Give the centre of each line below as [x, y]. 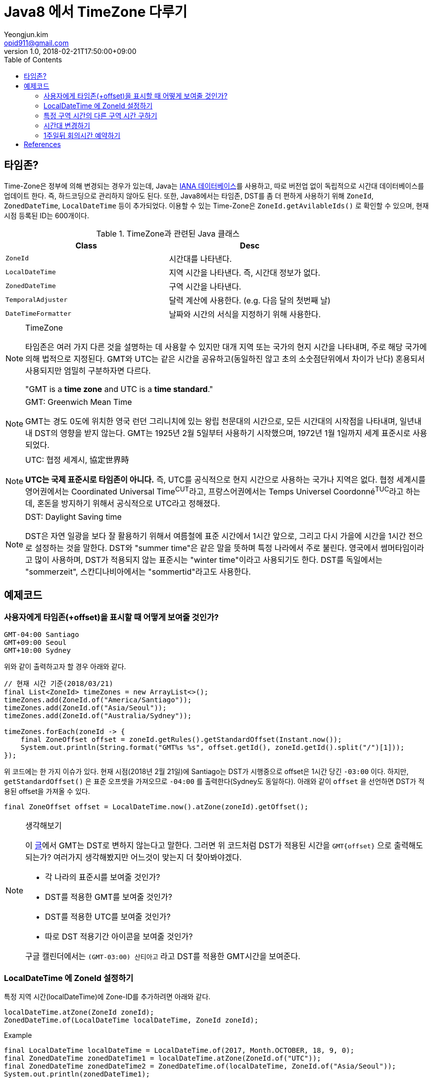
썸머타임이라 [402, 548]
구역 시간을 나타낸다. [205, 286]
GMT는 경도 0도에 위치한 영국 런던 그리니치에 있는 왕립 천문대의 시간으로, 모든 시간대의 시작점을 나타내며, [212, 421]
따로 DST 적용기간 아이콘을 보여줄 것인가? [119, 937]
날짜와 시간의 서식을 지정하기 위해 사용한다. [245, 314]
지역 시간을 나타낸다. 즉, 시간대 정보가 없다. [245, 272]
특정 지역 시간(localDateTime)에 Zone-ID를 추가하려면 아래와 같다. [107, 996]
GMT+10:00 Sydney [37, 651]
